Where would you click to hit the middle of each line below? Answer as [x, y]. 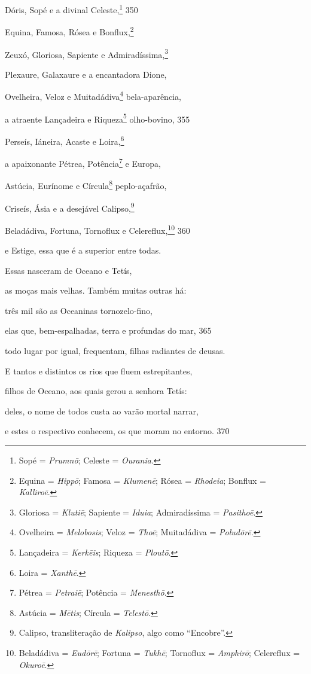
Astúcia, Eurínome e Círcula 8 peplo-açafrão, [86, 184]
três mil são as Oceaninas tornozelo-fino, [79, 310]
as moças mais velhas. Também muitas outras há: [96, 290]
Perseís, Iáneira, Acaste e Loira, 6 [65, 140]
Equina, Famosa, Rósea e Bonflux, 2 [69, 31]
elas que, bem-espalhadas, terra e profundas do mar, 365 [108, 330]
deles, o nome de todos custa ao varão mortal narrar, [102, 411]
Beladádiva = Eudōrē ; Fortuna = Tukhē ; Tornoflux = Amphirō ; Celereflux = [159, 652]
